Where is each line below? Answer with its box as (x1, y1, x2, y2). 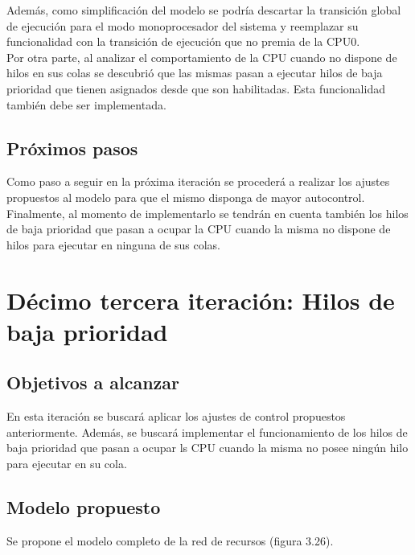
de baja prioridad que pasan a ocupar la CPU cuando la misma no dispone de (6, 220, 391, 237)
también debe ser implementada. (6, 96, 166, 113)
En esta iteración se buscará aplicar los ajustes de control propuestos (6, 408, 346, 425)
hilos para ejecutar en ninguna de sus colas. (6, 236, 220, 253)
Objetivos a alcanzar (6, 370, 180, 395)
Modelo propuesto (6, 494, 161, 519)
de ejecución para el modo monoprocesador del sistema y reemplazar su (6, 17, 359, 34)
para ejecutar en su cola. (6, 454, 127, 471)
